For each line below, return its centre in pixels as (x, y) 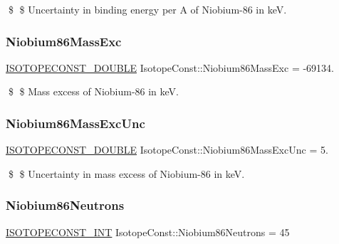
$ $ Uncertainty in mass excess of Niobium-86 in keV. (126, 173)
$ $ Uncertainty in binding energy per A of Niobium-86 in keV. (147, 9)
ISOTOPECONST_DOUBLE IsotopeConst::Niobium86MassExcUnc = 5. (167, 150)
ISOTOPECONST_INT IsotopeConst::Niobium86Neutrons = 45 (148, 232)
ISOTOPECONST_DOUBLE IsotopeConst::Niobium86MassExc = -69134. (170, 67)
